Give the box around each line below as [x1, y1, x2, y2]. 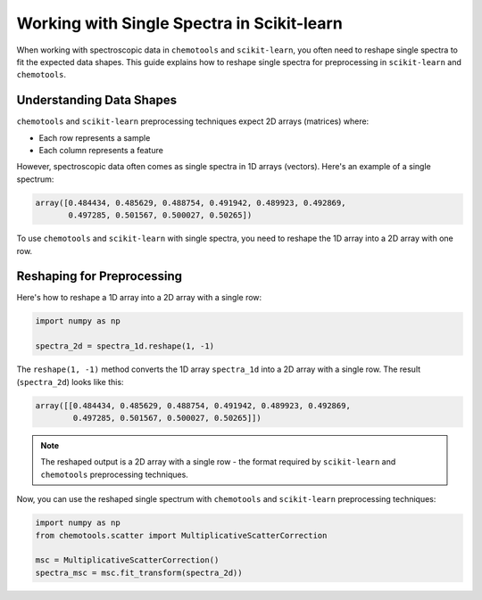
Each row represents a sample [38, 132, 151, 143]
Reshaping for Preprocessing [16, 268, 183, 284]
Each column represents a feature [38, 145, 164, 156]
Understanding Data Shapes [16, 93, 178, 108]
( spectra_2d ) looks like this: [16, 376, 124, 387]
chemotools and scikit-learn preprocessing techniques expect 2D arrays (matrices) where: [16, 116, 370, 127]
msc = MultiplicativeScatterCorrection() [35, 555, 220, 565]
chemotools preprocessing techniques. [40, 469, 189, 480]
